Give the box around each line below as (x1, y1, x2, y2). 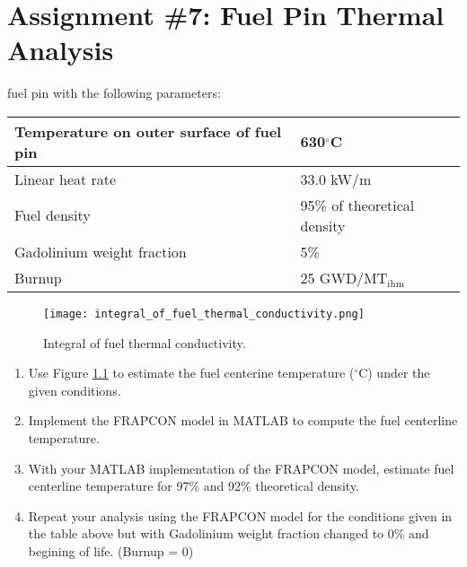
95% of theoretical (300, 194, 415, 215)
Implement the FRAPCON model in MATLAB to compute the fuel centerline (28, 411, 458, 430)
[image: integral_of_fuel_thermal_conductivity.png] (43, 307, 365, 320)
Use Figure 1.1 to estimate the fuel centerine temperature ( (28, 363, 355, 382)
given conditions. (28, 380, 121, 399)
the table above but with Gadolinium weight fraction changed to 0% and (28, 524, 429, 543)
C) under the (358, 363, 430, 382)
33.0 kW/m (300, 168, 372, 189)
